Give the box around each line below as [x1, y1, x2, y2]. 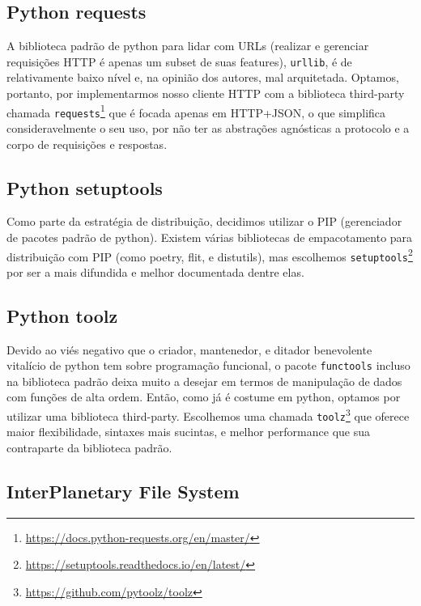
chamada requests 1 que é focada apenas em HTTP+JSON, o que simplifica [6, 101, 386, 121]
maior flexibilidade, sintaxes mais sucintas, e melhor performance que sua [6, 423, 370, 440]
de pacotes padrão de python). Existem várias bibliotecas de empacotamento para [6, 228, 413, 245]
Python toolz [6, 303, 118, 328]
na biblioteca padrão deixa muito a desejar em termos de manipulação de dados [6, 372, 402, 389]
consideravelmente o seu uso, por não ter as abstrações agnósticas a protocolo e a [6, 119, 410, 136]
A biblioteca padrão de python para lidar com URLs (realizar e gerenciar [6, 37, 369, 54]
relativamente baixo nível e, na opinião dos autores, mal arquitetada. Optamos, [6, 69, 399, 86]
